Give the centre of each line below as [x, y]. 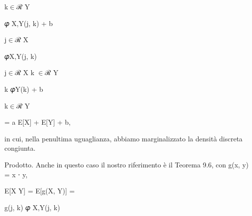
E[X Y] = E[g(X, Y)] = [40, 191]
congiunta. [20, 148]
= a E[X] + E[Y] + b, [38, 122]
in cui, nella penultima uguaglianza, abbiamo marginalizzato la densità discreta [124, 138]
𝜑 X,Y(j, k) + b [29, 23]
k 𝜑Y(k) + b [24, 89]
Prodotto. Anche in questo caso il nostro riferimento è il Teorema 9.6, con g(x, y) [126, 164]
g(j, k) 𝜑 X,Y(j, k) [32, 207]
